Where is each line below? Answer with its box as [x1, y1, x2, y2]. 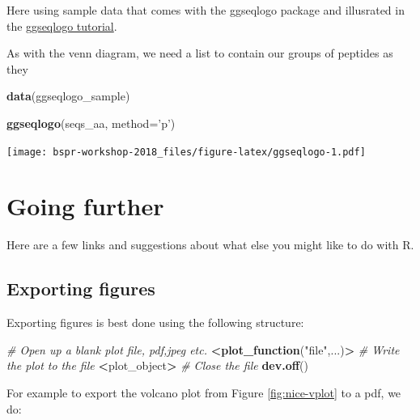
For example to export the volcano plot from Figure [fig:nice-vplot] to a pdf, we [6, 384, 401, 401]
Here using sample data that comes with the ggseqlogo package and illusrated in [6, 2, 405, 18]
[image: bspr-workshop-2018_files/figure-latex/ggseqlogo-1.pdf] [6, 146, 366, 158]
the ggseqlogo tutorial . [6, 17, 117, 34]
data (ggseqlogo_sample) [6, 87, 130, 104]
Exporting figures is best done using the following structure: [6, 314, 304, 331]
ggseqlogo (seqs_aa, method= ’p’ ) [6, 114, 176, 131]
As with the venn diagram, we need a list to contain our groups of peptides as [6, 45, 393, 62]
